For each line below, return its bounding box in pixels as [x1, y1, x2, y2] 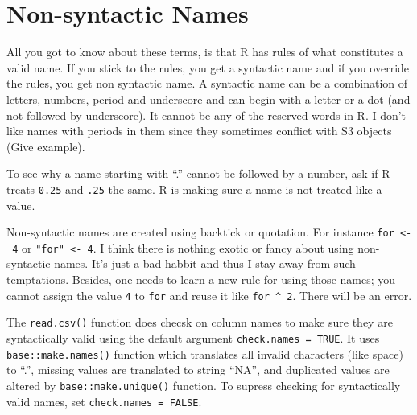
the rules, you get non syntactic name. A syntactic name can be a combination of [6, 75, 408, 92]
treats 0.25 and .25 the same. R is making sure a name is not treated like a [6, 180, 382, 197]
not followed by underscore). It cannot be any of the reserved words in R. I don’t [6, 106, 407, 123]
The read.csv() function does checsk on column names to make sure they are [6, 314, 393, 331]
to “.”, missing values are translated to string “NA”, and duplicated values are [6, 361, 390, 378]
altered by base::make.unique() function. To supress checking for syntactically [6, 376, 401, 393]
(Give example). [6, 138, 85, 154]
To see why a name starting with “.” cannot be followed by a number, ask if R [6, 165, 390, 182]
